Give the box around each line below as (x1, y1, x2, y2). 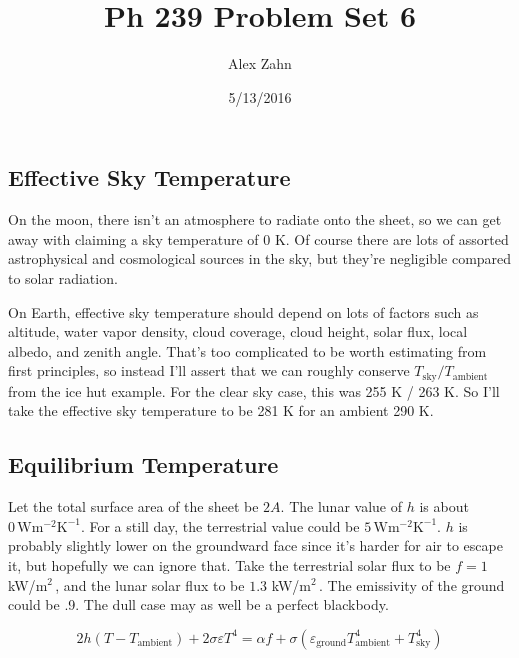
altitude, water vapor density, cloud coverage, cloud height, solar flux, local (8, 321, 468, 342)
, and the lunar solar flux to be (55, 574, 245, 595)
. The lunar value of (280, 496, 402, 517)
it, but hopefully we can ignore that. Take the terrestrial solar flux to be (8, 554, 451, 575)
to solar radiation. (8, 267, 118, 288)
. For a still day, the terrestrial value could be (80, 515, 360, 536)
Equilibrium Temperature (8, 449, 279, 480)
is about (419, 496, 469, 517)
